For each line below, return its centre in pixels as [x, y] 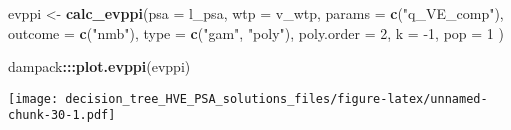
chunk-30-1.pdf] [62, 115]
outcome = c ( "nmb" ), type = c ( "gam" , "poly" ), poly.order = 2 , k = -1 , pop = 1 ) [256, 32]
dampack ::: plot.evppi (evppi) [99, 66]
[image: [33, 98]
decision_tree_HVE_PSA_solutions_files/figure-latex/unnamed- [276, 98]
